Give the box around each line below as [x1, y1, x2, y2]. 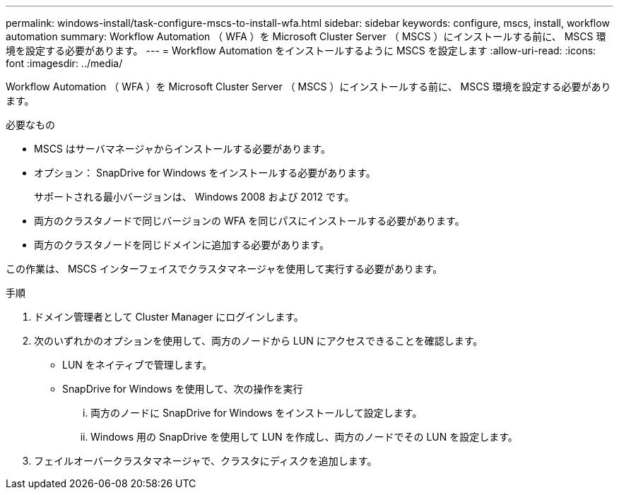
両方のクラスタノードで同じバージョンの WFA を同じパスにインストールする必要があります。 [34, 215, 465, 227]
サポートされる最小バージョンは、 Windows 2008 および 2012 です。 [34, 191, 355, 203]
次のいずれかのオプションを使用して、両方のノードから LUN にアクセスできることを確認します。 [34, 335, 483, 347]
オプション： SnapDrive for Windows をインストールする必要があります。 [34, 167, 376, 179]
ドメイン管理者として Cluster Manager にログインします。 [34, 311, 304, 323]
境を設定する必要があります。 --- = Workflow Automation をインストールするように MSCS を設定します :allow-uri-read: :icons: [6, 44, 596, 56]
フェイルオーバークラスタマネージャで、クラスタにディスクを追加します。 [34, 455, 377, 467]
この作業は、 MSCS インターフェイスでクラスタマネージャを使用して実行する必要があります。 [6, 263, 443, 275]
